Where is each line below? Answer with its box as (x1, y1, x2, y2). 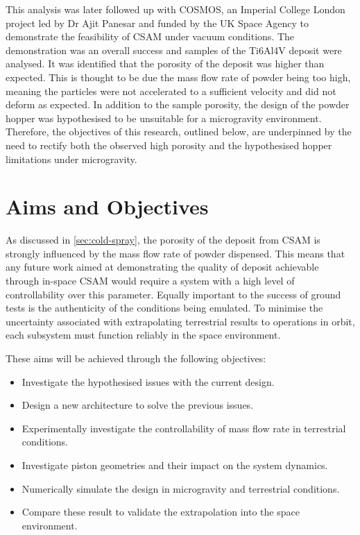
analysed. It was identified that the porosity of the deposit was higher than (6, 56, 325, 71)
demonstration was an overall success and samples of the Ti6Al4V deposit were (6, 42, 342, 57)
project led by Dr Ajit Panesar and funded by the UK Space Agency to (6, 15, 309, 30)
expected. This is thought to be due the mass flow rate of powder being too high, (6, 69, 351, 84)
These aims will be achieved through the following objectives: (6, 351, 266, 365)
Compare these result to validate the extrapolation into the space (22, 504, 300, 519)
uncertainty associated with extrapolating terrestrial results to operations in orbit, (6, 314, 355, 328)
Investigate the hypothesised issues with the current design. (22, 374, 275, 389)
